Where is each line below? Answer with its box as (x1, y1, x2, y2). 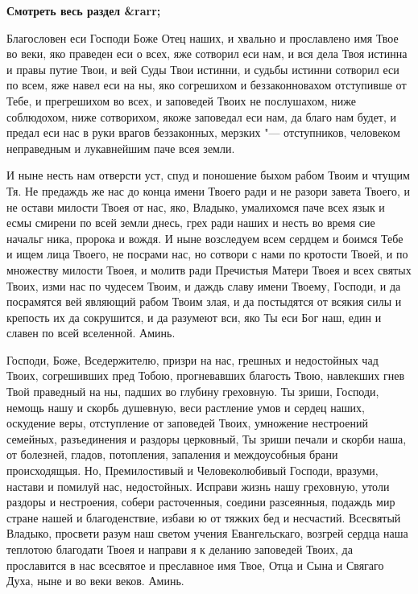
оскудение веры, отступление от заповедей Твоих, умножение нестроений (6, 415, 368, 431)
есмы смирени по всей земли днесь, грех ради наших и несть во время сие (6, 214, 375, 231)
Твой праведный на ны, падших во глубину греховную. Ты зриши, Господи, (6, 383, 379, 400)
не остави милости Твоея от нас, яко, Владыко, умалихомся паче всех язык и (6, 198, 385, 215)
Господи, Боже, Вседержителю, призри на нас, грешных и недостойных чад (6, 351, 379, 368)
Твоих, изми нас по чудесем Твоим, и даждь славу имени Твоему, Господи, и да (6, 277, 401, 294)
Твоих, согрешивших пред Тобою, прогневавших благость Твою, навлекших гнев (6, 367, 405, 384)
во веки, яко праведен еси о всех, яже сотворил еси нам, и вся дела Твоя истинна (6, 45, 408, 62)
